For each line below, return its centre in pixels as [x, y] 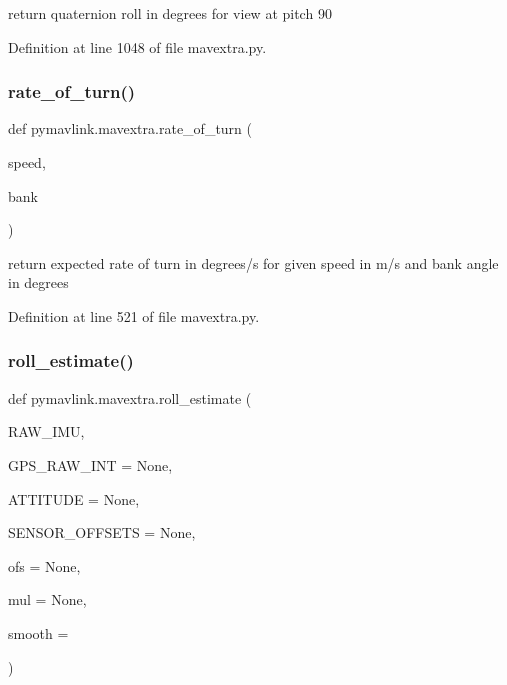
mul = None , [47, 599]
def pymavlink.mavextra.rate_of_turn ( [130, 128]
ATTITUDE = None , [74, 498]
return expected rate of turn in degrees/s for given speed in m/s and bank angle [253, 262]
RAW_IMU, [46, 431]
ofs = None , [44, 565]
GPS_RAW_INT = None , [90, 464]
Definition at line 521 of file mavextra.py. [134, 315]
